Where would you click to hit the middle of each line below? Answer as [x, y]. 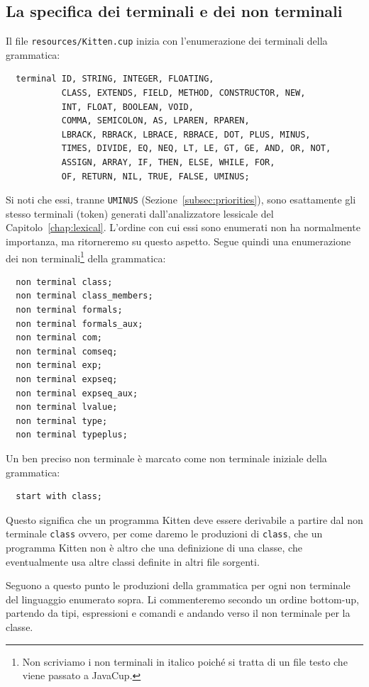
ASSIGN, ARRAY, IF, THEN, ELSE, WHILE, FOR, [168, 163]
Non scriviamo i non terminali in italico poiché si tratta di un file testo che [185, 661]
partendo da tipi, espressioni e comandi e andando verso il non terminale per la [178, 613]
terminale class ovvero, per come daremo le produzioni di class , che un [164, 534]
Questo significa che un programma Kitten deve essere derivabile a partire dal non [184, 519]
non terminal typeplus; [72, 435]
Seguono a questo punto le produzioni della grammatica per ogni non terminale [178, 585]
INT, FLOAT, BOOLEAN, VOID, [127, 107]
